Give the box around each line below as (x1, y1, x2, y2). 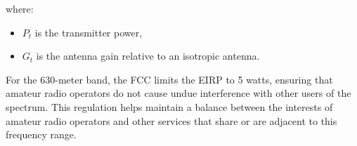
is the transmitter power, (34, 25, 143, 39)
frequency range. (6, 127, 77, 142)
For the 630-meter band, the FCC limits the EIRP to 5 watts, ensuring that (6, 72, 333, 86)
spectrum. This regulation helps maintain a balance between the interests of (6, 99, 333, 114)
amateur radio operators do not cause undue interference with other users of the (6, 86, 351, 100)
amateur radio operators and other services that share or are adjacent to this (6, 113, 337, 128)
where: (6, 1, 34, 15)
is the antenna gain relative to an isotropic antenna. (36, 48, 260, 63)
